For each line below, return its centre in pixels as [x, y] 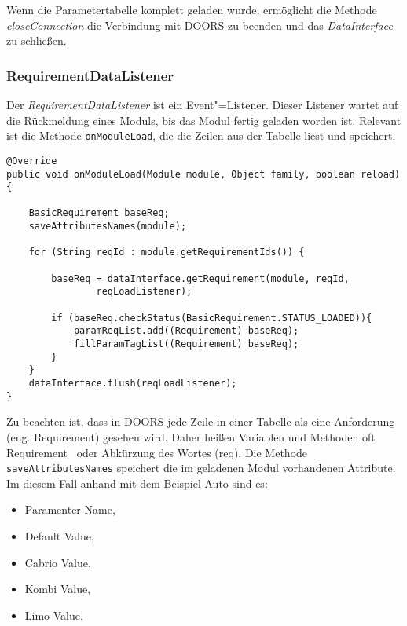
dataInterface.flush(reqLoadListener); [133, 383]
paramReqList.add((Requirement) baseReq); [186, 331]
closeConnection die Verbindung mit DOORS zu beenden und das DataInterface [200, 25]
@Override [32, 161]
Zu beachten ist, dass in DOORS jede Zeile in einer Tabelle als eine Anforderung [201, 421]
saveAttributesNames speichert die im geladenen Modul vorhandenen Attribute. [201, 468]
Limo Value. [54, 615]
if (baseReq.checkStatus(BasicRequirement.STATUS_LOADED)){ [212, 318]
